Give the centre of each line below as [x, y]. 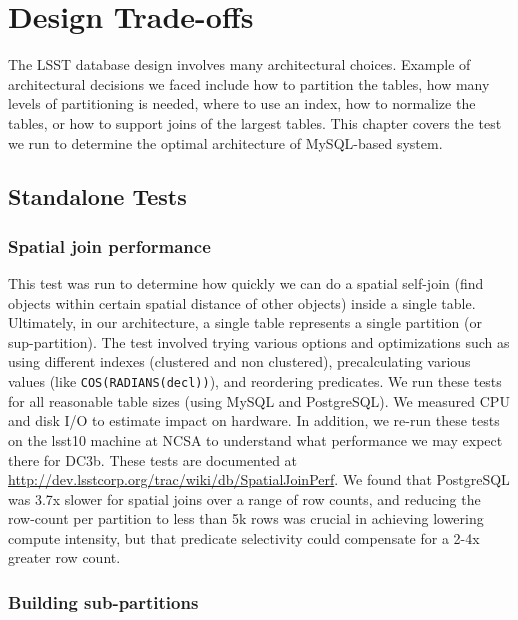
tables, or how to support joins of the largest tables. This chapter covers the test [255, 122]
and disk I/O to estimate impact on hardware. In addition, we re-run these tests [254, 420]
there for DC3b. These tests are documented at [153, 459]
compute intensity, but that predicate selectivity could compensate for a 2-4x [244, 537]
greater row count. [64, 557]
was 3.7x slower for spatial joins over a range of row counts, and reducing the [244, 498]
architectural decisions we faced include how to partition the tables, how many [249, 83]
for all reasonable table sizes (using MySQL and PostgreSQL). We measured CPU [259, 400]
